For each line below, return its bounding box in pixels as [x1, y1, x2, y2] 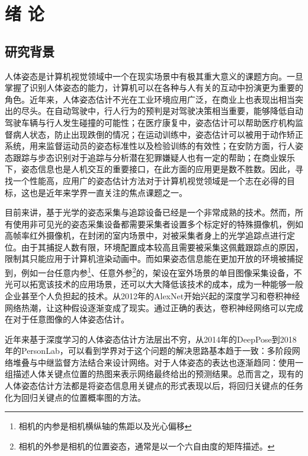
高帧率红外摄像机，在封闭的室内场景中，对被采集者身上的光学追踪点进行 [5, 229, 287, 242]
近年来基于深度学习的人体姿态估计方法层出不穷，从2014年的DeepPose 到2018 [5, 332, 297, 345]
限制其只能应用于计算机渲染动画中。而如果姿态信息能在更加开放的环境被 [5, 252, 287, 265]
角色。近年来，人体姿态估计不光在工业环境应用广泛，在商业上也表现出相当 [5, 93, 295, 105]
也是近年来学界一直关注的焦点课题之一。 [29, 186, 187, 198]
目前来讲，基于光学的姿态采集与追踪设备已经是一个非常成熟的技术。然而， [5, 206, 295, 218]
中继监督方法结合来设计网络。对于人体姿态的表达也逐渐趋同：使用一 [37, 356, 303, 368]
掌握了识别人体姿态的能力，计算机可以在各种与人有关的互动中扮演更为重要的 [5, 81, 303, 94]
